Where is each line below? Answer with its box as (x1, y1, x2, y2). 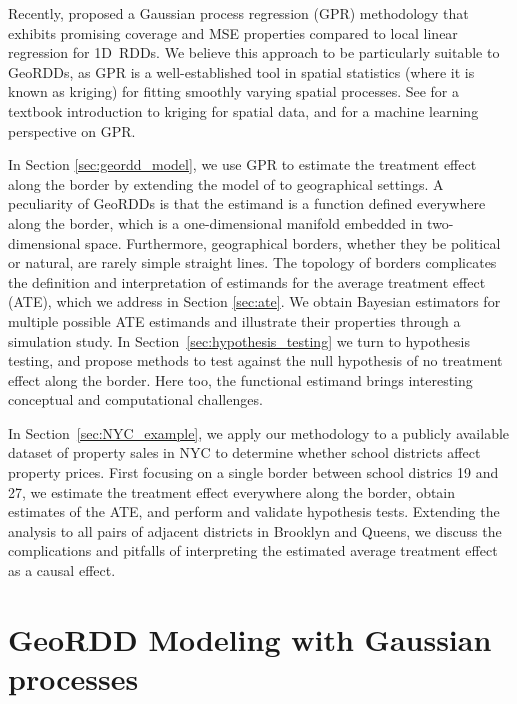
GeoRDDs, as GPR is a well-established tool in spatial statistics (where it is (8, 61, 475, 82)
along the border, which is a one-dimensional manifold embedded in (8, 212, 423, 233)
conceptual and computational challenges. (8, 389, 263, 410)
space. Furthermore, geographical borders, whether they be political (85, 232, 501, 253)
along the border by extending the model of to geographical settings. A (8, 173, 444, 194)
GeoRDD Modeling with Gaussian (8, 618, 492, 659)
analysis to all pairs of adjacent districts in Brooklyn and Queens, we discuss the (8, 520, 502, 541)
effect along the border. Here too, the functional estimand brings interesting (8, 369, 473, 390)
